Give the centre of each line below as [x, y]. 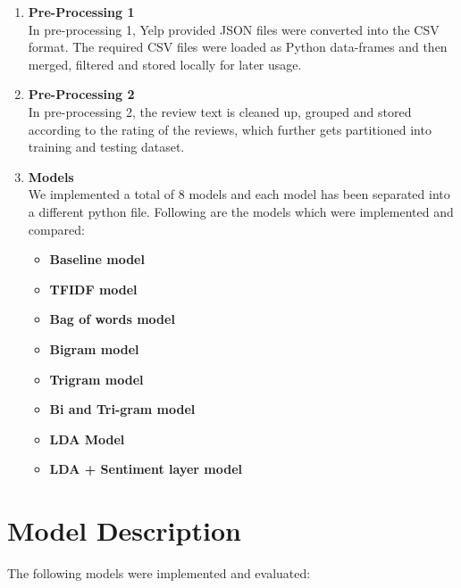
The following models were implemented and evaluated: [159, 573]
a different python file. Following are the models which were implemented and [241, 211]
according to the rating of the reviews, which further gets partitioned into [230, 129]
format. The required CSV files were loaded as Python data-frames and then [238, 47]
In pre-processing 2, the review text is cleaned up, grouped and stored [220, 111]
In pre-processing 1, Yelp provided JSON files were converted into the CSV [234, 29]
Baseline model [97, 259]
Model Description [124, 530]
